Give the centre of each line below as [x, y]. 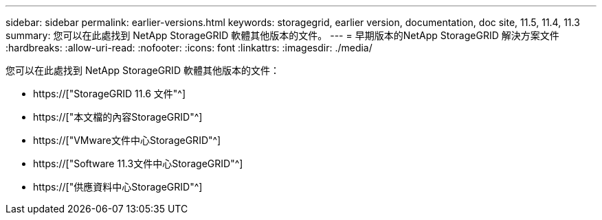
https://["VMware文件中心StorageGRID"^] [127, 140]
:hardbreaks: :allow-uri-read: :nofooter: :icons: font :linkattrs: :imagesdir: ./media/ [189, 48]
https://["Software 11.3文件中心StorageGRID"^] [138, 163]
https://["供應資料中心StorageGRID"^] [118, 187]
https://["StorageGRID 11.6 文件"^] [110, 94]
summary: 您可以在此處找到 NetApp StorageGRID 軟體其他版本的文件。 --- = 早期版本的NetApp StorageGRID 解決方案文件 [282, 35]
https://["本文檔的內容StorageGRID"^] [118, 117]
